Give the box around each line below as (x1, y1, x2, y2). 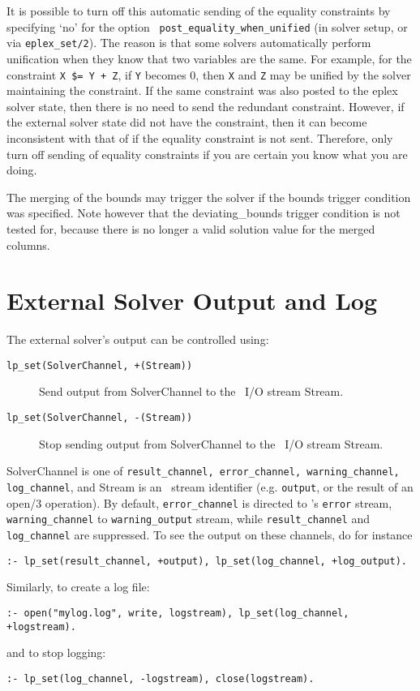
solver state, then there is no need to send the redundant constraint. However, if (6, 97, 405, 114)
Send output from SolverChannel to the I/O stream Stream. (39, 383, 344, 400)
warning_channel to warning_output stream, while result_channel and (6, 510, 370, 527)
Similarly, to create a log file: (6, 578, 150, 595)
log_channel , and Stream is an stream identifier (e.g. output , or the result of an (6, 478, 414, 495)
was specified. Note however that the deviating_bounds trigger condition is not (6, 204, 401, 221)
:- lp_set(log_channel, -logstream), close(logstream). (6, 672, 315, 685)
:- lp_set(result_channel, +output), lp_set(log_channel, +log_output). (6, 555, 407, 567)
